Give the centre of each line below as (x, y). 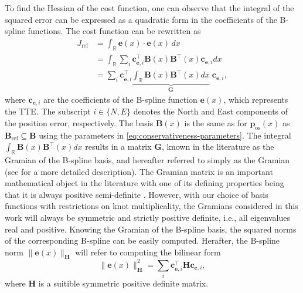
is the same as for (216, 122)
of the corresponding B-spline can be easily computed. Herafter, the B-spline (142, 240)
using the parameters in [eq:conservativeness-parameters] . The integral (165, 135)
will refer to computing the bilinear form (148, 252)
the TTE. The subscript (48, 111)
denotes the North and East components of (211, 111)
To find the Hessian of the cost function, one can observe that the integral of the (149, 8)
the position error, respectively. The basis (79, 122)
